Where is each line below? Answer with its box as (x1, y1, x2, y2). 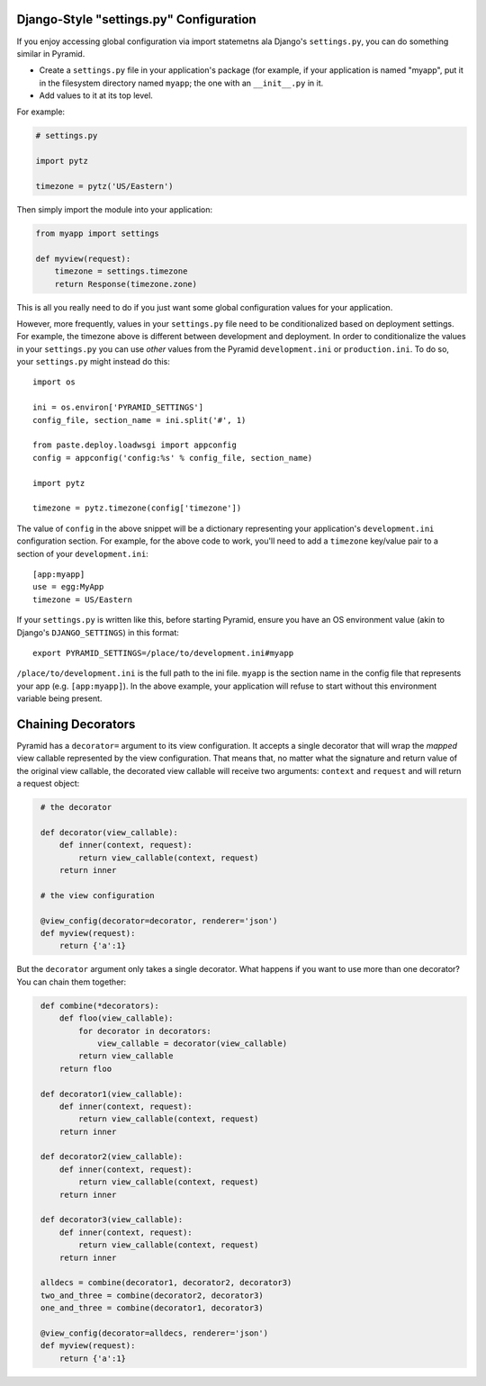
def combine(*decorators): (40, 1000, 159, 1011)
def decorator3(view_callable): (40, 1215, 184, 1225)
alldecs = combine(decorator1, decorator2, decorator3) (40, 1278, 292, 1288)
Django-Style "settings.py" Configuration (16, 12, 256, 27)
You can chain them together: (16, 976, 127, 987)
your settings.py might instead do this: (16, 356, 170, 367)
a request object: (16, 778, 80, 789)
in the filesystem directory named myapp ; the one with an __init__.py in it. (39, 77, 324, 88)
